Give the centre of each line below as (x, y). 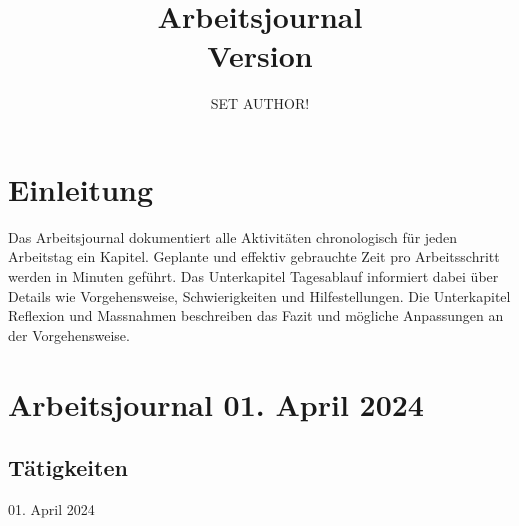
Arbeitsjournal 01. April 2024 (216, 403)
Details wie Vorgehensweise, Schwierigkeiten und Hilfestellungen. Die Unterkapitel (259, 295)
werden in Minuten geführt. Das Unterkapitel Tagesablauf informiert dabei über (253, 276)
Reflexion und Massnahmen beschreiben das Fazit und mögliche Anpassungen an (256, 315)
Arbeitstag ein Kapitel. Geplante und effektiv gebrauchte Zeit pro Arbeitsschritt (254, 256)
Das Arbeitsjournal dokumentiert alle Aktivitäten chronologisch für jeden (233, 236)
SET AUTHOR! (260, 103)
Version (260, 55)
